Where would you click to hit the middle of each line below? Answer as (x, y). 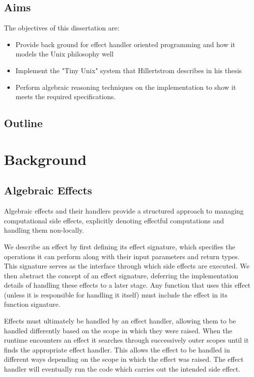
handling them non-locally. (44, 230)
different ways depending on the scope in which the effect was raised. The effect (124, 359)
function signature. (32, 304)
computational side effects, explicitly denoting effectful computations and (114, 220)
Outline (23, 123)
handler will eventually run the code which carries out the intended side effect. (122, 369)
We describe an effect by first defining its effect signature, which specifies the (120, 246)
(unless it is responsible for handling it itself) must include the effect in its (116, 294)
